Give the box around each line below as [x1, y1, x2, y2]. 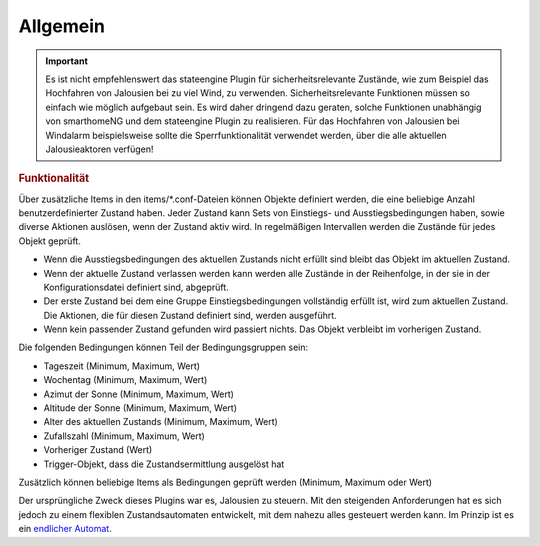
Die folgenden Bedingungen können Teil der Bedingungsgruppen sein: [18, 341, 309, 354]
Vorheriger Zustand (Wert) [43, 444, 153, 456]
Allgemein [18, 15, 105, 37]
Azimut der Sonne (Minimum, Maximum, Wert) [43, 388, 235, 400]
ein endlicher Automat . [18, 523, 112, 535]
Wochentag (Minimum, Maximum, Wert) [43, 374, 208, 386]
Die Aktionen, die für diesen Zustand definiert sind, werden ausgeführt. [43, 309, 337, 321]
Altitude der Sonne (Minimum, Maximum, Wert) [43, 402, 238, 414]
